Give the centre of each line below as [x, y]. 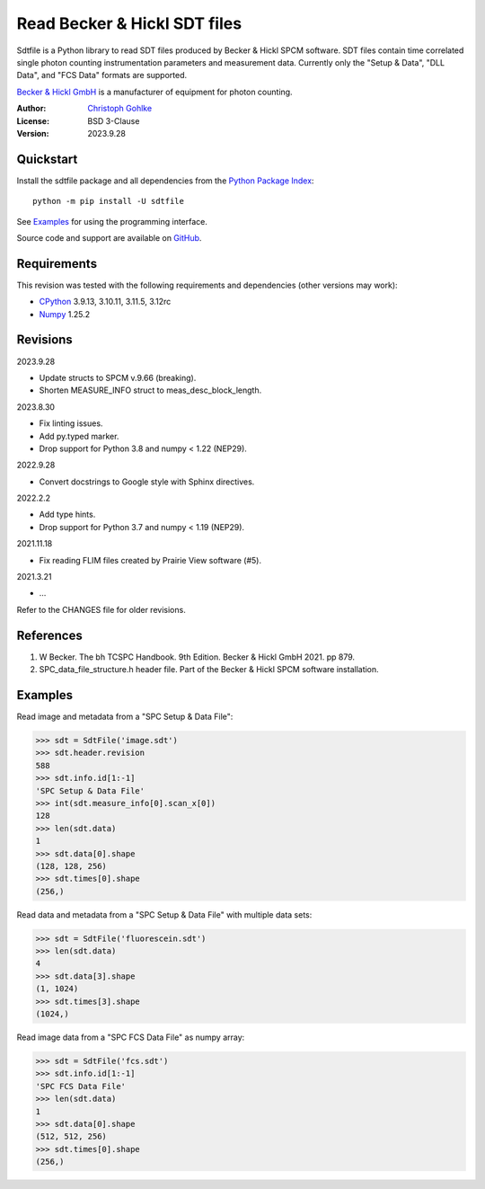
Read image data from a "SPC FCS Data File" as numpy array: [131, 1037]
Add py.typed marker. [79, 436]
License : [33, 120]
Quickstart [47, 159]
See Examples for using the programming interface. [112, 221]
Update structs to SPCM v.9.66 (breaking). [118, 377]
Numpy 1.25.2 [64, 314]
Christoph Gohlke [120, 109]
